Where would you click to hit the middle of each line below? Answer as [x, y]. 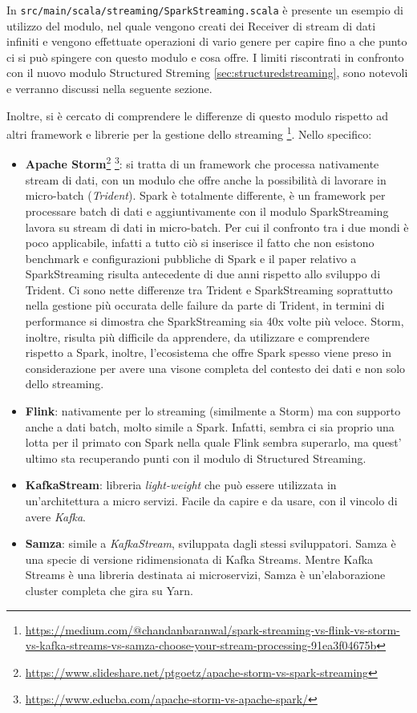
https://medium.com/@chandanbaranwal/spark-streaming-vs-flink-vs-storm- [213, 629]
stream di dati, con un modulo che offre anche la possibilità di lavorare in [206, 179]
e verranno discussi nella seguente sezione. [109, 89]
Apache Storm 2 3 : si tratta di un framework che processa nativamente [202, 163]
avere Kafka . [56, 516]
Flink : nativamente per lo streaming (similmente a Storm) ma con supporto [213, 411]
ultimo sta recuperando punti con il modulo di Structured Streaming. [196, 458]
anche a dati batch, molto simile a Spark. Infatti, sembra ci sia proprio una [210, 426]
